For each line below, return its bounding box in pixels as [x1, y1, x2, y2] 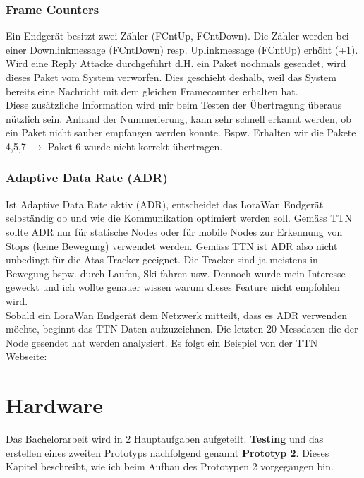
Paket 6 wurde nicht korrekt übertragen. [47, 138, 223, 153]
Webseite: [6, 349, 47, 364]
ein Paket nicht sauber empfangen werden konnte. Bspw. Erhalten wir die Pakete [6, 125, 356, 140]
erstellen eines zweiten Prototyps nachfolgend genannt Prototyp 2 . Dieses [6, 445, 329, 460]
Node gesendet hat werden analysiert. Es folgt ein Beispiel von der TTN [6, 335, 318, 349]
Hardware [6, 390, 104, 419]
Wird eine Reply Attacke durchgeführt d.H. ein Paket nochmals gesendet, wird [6, 56, 346, 71]
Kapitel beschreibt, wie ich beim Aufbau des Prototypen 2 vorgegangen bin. [6, 459, 334, 474]
